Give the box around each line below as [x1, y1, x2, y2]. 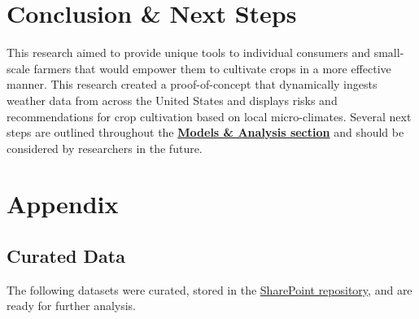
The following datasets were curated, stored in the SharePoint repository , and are [7, 281, 412, 298]
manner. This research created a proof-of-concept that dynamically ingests [7, 76, 378, 93]
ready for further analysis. [7, 297, 137, 314]
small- [373, 44, 404, 61]
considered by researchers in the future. [7, 139, 203, 156]
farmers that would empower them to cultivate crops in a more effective [33, 59, 391, 76]
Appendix [7, 187, 119, 221]
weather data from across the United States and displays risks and [7, 91, 338, 108]
